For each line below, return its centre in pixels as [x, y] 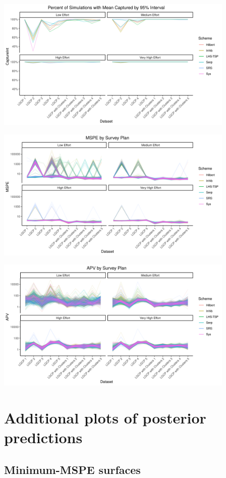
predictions [43, 437]
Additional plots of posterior [105, 417]
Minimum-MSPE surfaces [72, 469]
